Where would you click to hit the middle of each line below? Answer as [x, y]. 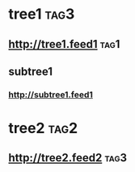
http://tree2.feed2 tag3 [68, 158]
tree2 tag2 [43, 129]
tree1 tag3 [42, 14]
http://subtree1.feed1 [51, 94]
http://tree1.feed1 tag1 [64, 44]
